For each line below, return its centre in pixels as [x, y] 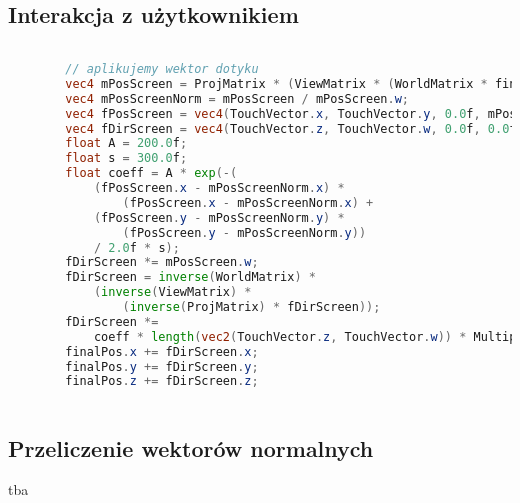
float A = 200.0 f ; [126, 143]
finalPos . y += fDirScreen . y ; [162, 366]
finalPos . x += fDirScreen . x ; [162, 351]
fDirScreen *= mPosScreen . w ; [162, 262]
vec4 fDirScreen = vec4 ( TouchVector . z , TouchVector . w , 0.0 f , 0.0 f [291, 128]
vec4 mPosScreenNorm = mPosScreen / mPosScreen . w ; [237, 98]
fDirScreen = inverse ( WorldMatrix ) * [190, 277]
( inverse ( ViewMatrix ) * [172, 292]
